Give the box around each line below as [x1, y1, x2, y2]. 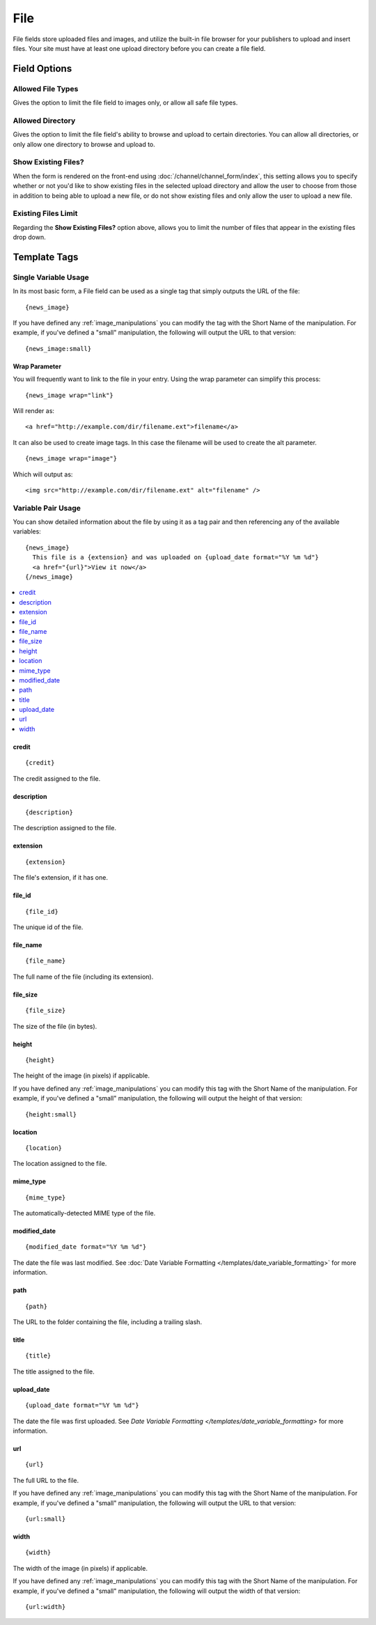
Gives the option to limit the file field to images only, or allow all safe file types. [13, 98, 238, 107]
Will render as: [13, 406, 55, 414]
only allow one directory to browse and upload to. [13, 140, 156, 148]
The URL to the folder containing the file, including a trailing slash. [13, 1318, 202, 1326]
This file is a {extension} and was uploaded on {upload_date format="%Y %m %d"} [32, 554, 320, 561]
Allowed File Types [13, 84, 79, 93]
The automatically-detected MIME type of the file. [13, 1209, 156, 1218]
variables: [13, 527, 41, 536]
